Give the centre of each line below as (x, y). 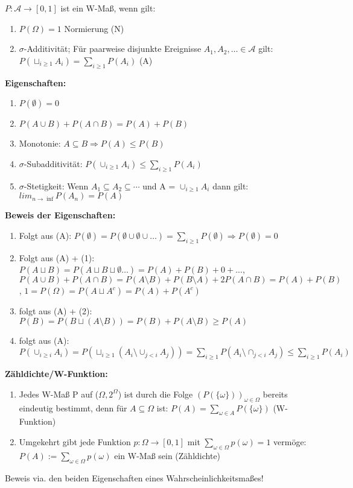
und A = (159, 185)
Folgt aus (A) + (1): (57, 257)
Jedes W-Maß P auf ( (59, 394)
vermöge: (290, 441)
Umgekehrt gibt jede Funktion (75, 441)
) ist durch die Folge (155, 394)
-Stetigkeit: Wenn (56, 185)
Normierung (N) (94, 28)
